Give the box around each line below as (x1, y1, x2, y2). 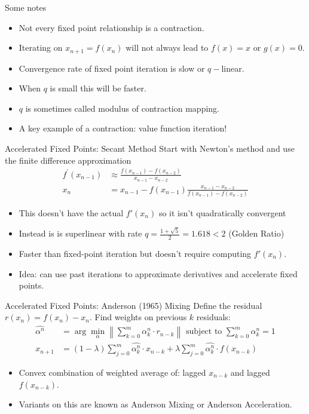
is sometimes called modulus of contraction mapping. (25, 102, 220, 114)
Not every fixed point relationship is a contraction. (19, 21, 204, 33)
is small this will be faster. (50, 82, 146, 94)
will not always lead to (126, 41, 209, 54)
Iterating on (19, 41, 63, 54)
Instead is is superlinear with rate (19, 227, 142, 240)
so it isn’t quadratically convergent (158, 206, 286, 219)
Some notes (5, 1, 47, 13)
